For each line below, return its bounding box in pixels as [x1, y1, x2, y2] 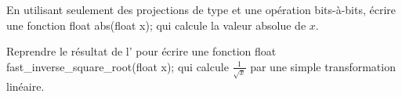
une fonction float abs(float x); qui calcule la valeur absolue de [6, 16, 306, 33]
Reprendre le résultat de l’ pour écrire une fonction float [6, 43, 277, 59]
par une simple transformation [250, 58, 396, 74]
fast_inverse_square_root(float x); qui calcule [6, 58, 229, 74]
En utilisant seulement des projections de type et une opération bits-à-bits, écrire [6, 2, 397, 17]
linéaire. [6, 77, 45, 94]
